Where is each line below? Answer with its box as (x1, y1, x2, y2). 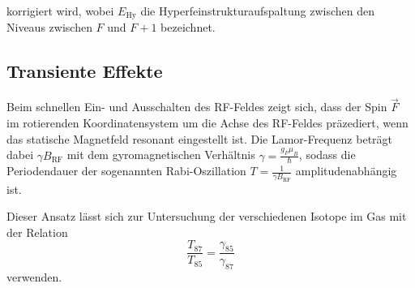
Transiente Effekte (6, 58, 163, 84)
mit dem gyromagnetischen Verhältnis (66, 146, 255, 163)
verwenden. (6, 269, 62, 286)
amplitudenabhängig (295, 162, 397, 179)
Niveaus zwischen (6, 19, 92, 36)
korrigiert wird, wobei (6, 2, 114, 19)
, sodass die (298, 146, 356, 163)
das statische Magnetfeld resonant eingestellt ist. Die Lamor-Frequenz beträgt (6, 130, 393, 147)
